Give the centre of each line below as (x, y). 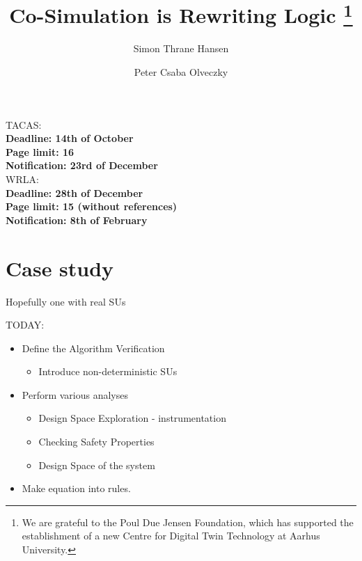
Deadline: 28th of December (74, 192)
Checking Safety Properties (96, 442)
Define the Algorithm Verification (93, 348)
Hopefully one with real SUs (66, 301)
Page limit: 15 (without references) (92, 206)
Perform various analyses (75, 394)
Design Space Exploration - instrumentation (132, 418)
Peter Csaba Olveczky (181, 72)
